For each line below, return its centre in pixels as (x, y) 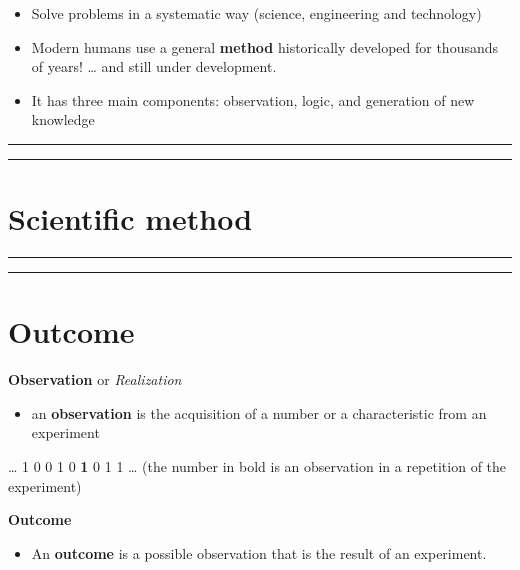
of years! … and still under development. (154, 66)
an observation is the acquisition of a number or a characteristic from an (259, 412)
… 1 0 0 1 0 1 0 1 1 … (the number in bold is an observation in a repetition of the (257, 466)
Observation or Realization (95, 379)
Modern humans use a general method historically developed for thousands (265, 46)
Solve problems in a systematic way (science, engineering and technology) (256, 13)
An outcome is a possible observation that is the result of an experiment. (259, 552)
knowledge (63, 119)
